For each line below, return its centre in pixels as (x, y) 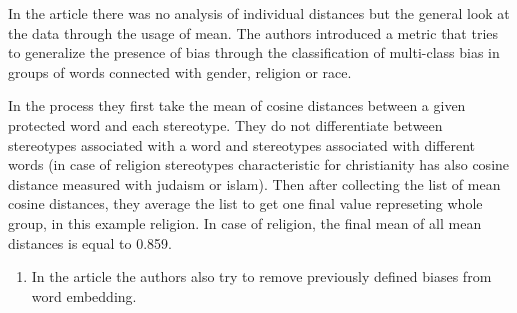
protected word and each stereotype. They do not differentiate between (225, 124)
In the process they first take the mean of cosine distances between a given (237, 105)
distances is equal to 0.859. (90, 242)
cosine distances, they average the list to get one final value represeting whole (245, 203)
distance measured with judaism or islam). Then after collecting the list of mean (254, 183)
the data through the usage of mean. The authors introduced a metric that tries (253, 32)
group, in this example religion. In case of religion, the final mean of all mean (245, 222)
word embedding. (84, 295)
